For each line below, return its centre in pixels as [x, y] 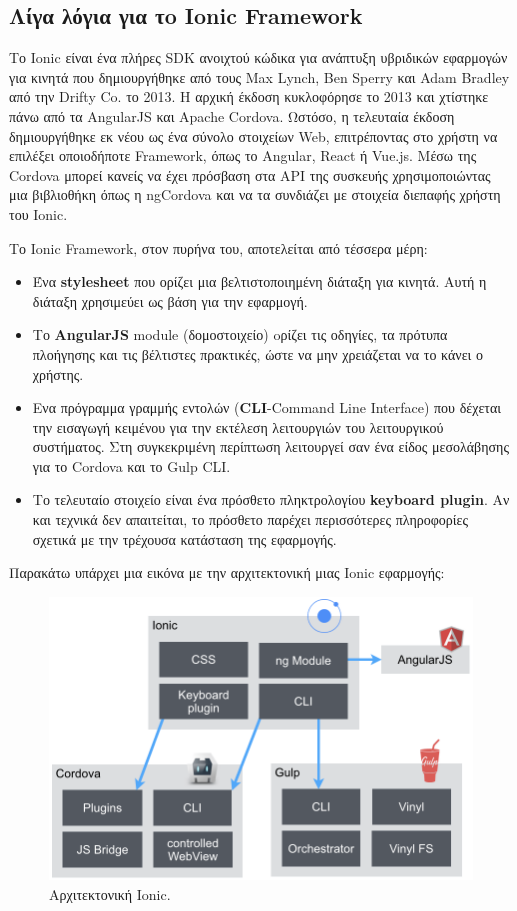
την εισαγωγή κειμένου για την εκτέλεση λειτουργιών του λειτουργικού [238, 426]
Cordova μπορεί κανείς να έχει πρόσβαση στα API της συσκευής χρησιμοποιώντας [250, 174]
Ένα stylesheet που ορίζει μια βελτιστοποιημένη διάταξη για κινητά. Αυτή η [259, 281]
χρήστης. [58, 373]
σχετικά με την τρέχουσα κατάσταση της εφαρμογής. [184, 538]
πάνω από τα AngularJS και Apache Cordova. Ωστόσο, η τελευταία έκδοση [232, 115]
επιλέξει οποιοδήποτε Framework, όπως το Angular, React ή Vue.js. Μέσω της [243, 155]
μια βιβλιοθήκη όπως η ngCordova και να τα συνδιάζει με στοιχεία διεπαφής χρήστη [255, 194]
